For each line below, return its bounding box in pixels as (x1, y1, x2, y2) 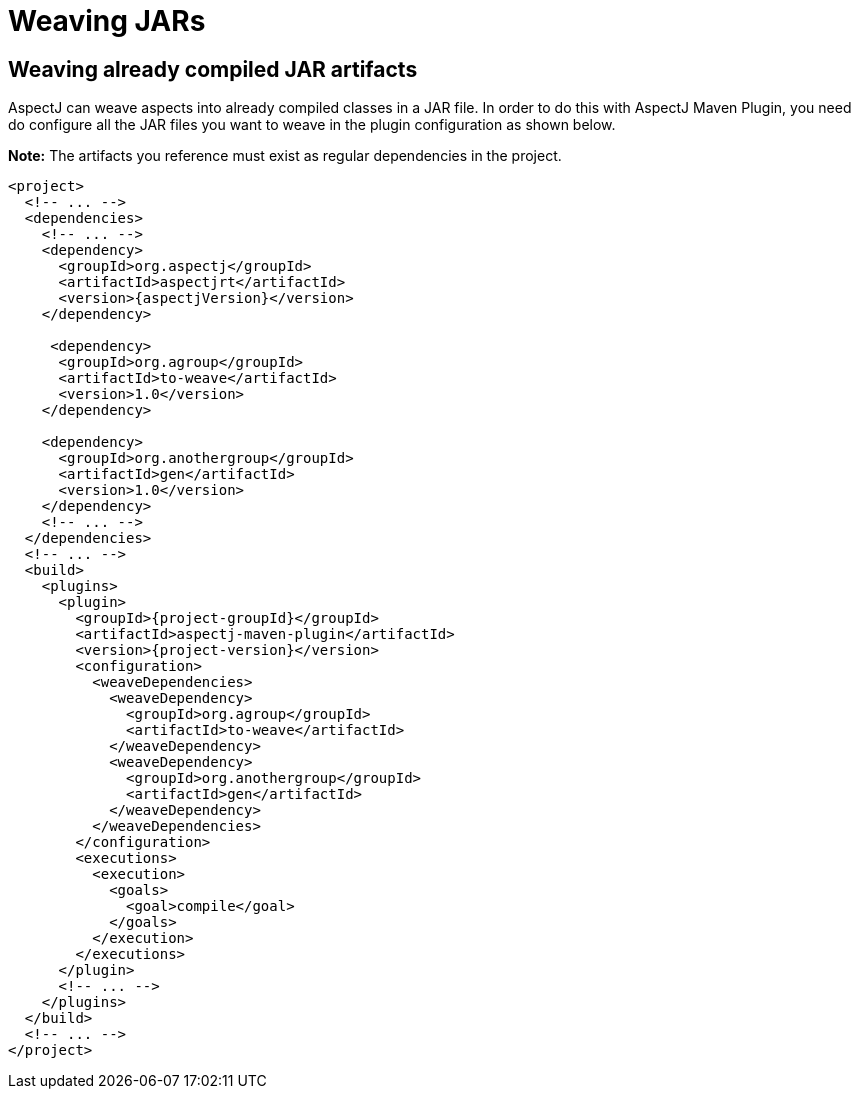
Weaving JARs (8, 4, 206, 38)
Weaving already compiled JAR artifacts (8, 56, 418, 82)
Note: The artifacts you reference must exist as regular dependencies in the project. (8, 147, 562, 165)
